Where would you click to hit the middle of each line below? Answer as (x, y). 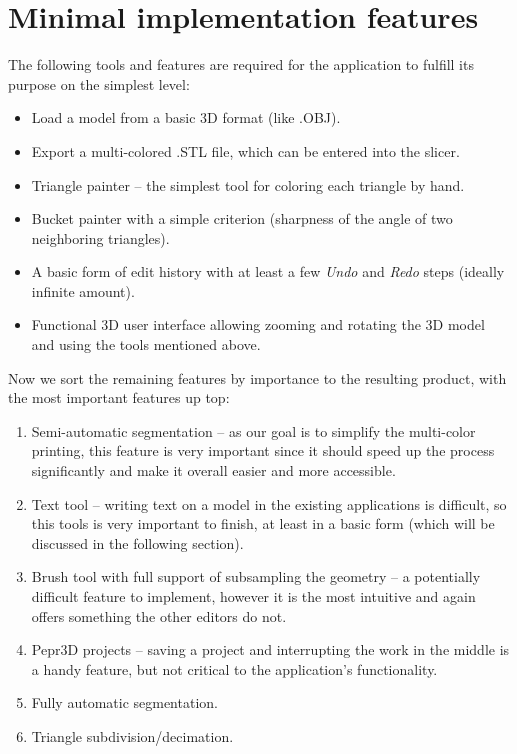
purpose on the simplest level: (99, 83)
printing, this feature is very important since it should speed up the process (263, 450)
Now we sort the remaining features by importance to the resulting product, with (257, 377)
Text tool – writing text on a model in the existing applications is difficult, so (269, 503)
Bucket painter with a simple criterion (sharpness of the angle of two (242, 218)
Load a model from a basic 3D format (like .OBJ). (186, 117)
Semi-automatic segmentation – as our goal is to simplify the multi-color (253, 430)
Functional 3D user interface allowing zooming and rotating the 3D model (258, 324)
